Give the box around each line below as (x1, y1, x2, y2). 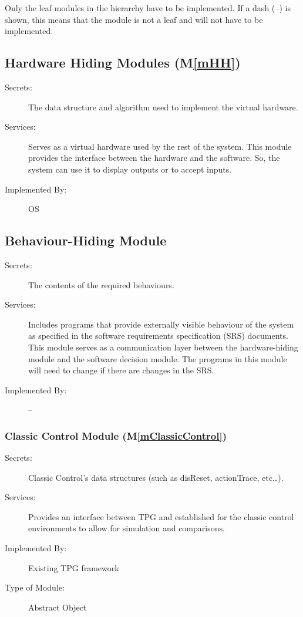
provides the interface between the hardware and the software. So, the (28, 151, 280, 164)
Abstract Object (28, 601, 87, 613)
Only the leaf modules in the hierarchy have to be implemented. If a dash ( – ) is (5, 2, 291, 14)
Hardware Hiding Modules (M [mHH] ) (5, 53, 241, 72)
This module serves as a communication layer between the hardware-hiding (28, 340, 298, 353)
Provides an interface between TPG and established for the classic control (28, 510, 294, 522)
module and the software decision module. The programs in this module (28, 352, 287, 365)
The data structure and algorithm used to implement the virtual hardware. (28, 100, 298, 113)
